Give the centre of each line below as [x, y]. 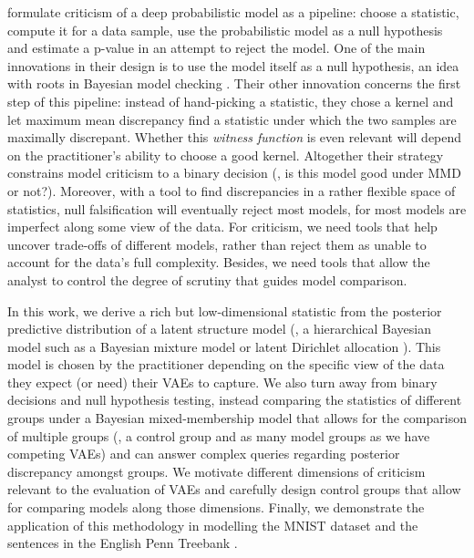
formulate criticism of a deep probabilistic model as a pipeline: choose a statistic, [233, 12]
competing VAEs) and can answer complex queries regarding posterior [204, 454]
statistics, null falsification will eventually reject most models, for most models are [237, 208]
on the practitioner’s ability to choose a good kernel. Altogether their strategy [226, 155]
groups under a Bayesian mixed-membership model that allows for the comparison [237, 418]
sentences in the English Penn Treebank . [123, 543]
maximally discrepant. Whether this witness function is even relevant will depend [235, 137]
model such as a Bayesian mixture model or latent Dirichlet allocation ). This [224, 346]
